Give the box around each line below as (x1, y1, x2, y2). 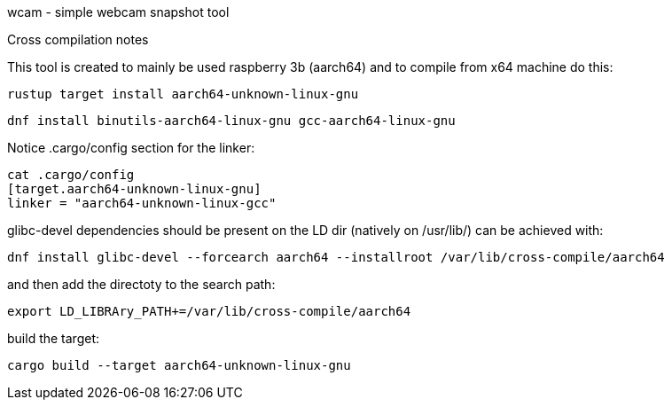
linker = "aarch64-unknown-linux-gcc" (7, 196, 277, 210)
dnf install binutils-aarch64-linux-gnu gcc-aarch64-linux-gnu (7, 113, 456, 128)
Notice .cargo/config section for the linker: (7, 140, 255, 155)
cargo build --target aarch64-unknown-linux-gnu (7, 358, 351, 372)
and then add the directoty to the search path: (7, 277, 276, 292)
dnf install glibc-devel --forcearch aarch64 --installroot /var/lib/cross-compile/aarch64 (7, 250, 665, 264)
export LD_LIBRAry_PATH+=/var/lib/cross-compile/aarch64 (7, 304, 411, 318)
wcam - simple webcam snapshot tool (7, 4, 230, 20)
